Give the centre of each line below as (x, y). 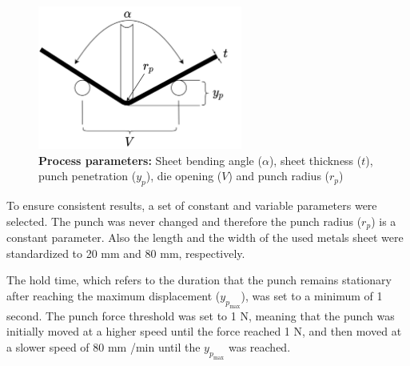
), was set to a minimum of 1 (312, 295)
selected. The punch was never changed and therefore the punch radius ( (184, 221)
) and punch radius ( (279, 176)
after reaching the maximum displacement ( (113, 295)
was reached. (259, 346)
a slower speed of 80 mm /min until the (103, 346)
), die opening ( (184, 176)
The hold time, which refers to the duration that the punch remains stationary (199, 280)
